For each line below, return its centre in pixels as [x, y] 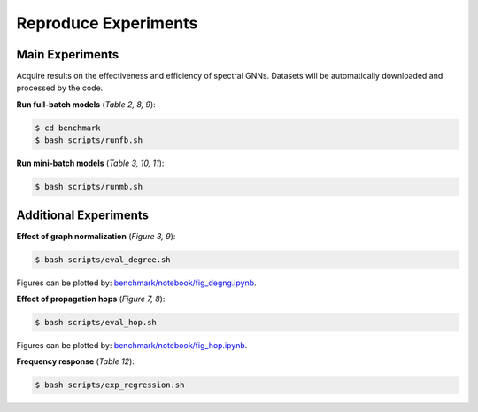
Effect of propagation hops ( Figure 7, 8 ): [91, 299]
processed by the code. [60, 88]
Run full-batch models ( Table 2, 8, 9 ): [86, 104]
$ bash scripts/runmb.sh [89, 187]
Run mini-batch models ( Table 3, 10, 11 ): [90, 163]
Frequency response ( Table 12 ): [75, 361]
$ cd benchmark [68, 128]
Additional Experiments [83, 215]
